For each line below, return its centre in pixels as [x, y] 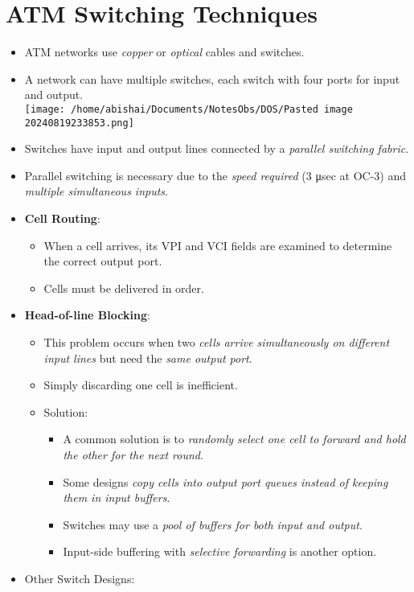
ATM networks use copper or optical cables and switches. [164, 52]
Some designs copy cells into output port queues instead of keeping [225, 481]
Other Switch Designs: [80, 578]
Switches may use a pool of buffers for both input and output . [213, 524]
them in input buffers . [117, 497]
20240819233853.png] [79, 123]
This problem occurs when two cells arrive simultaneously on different [217, 341]
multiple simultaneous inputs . [96, 191]
